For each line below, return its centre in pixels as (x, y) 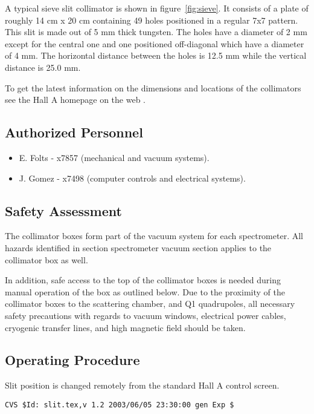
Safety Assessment (63, 210)
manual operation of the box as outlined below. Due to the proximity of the (145, 291)
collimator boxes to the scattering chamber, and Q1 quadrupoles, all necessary (150, 304)
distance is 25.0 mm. (43, 67)
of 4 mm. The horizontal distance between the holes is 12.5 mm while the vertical (156, 55)
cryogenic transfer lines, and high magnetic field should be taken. (125, 327)
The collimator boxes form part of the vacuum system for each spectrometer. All (154, 236)
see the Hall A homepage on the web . (75, 100)
